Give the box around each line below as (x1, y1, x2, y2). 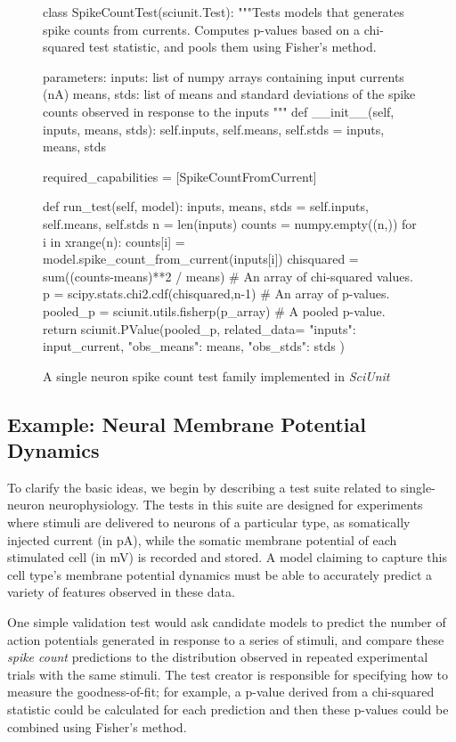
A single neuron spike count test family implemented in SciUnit (43, 366, 390, 385)
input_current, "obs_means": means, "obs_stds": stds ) (43, 337, 345, 355)
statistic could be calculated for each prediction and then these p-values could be (7, 700, 449, 718)
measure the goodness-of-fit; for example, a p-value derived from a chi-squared (7, 682, 435, 701)
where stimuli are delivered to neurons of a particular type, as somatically (7, 513, 411, 532)
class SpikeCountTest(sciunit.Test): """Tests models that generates (43, 3, 404, 20)
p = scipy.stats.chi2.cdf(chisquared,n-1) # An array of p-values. (43, 284, 390, 303)
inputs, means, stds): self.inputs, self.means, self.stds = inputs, (43, 119, 385, 138)
